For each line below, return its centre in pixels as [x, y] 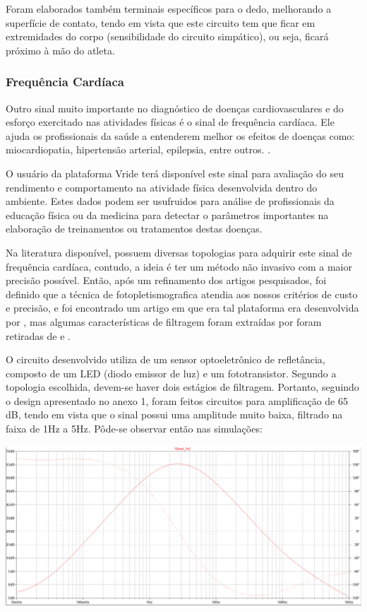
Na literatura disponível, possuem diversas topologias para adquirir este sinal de [179, 252]
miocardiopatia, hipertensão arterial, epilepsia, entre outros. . [138, 149]
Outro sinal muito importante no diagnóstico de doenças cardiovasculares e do [175, 108]
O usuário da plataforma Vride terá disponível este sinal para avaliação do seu [175, 173]
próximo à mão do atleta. [60, 50]
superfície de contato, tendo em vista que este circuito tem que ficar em [161, 22]
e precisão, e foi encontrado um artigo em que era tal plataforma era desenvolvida [182, 308]
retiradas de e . [38, 335]
